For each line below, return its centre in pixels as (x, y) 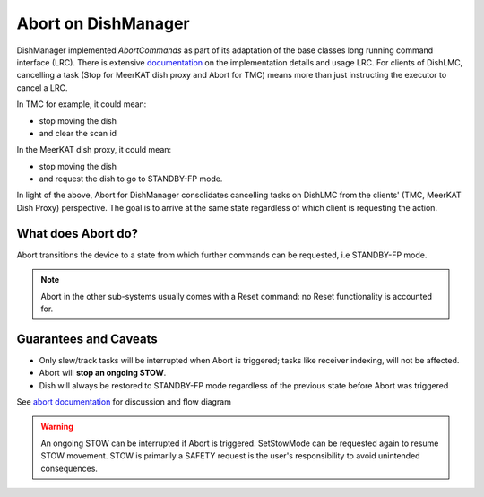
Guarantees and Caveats (87, 339)
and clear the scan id (78, 133)
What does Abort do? (78, 233)
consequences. (69, 468)
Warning (57, 427)
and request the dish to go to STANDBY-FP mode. (131, 179)
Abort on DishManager (103, 23)
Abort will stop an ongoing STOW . (103, 373)
